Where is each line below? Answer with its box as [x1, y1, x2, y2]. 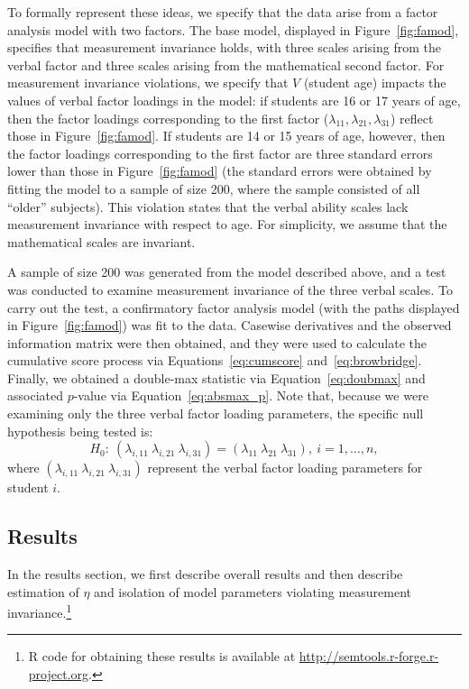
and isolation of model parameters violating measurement [94, 582, 412, 601]
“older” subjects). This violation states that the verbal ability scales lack [7, 197, 409, 216]
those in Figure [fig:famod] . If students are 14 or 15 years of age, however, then [7, 126, 446, 145]
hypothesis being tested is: [7, 421, 153, 440]
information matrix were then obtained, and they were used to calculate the [7, 333, 427, 352]
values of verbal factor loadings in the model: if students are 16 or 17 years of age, [7, 90, 461, 109]
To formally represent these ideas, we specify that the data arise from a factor [7, 3, 438, 21]
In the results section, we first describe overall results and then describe [7, 565, 403, 583]
